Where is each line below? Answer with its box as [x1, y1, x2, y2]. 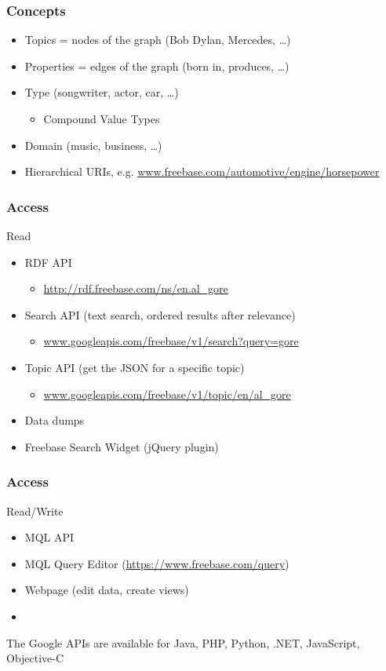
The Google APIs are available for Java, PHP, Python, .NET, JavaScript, [6, 634, 360, 651]
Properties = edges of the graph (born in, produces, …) [24, 57, 289, 74]
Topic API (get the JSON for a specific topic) [24, 359, 245, 375]
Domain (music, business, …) [24, 137, 162, 153]
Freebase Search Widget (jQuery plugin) [24, 438, 219, 454]
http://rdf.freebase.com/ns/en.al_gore [43, 280, 228, 297]
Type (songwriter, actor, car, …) [24, 84, 179, 100]
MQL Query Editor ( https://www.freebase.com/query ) [24, 555, 289, 571]
